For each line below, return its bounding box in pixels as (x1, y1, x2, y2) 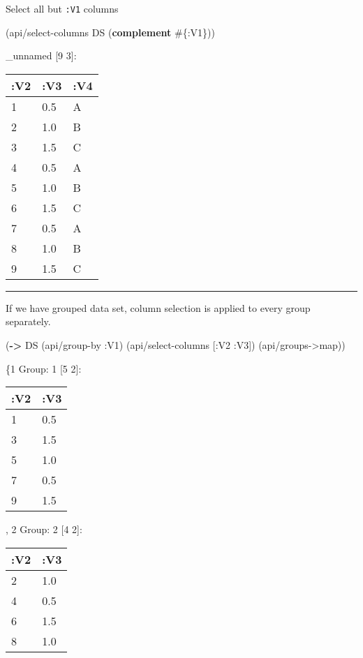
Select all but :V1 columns (6, 1, 119, 15)
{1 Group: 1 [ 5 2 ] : (6, 361, 82, 375)
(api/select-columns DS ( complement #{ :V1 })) (6, 24, 215, 39)
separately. (6, 314, 51, 329)
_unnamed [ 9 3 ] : (6, 48, 77, 63)
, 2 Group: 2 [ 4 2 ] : (6, 522, 82, 537)
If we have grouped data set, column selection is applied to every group (6, 300, 311, 315)
